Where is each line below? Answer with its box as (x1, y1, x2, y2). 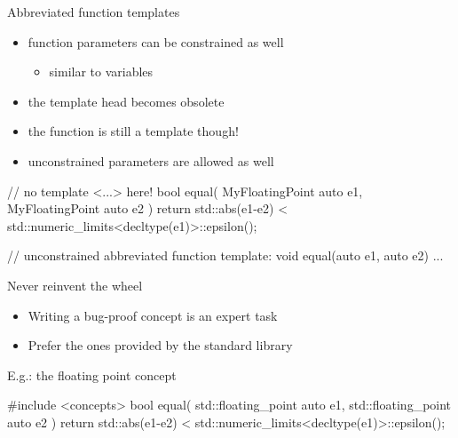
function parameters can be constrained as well (28, 32, 284, 51)
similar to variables (49, 62, 154, 81)
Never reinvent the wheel (7, 275, 143, 294)
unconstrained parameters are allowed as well (28, 151, 274, 170)
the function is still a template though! (28, 122, 239, 140)
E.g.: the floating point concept (7, 365, 177, 384)
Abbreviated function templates (7, 3, 180, 20)
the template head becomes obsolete (28, 92, 225, 110)
